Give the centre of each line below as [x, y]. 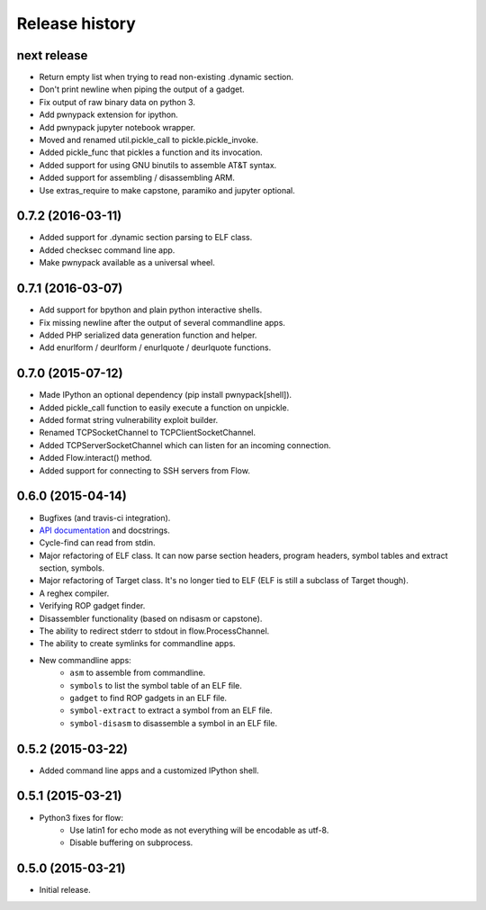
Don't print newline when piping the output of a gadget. [142, 89]
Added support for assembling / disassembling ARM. [137, 178]
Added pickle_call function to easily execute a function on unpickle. [164, 407]
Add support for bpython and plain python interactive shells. [151, 310]
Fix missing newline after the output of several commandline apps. [162, 322]
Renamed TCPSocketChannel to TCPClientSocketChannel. [148, 433]
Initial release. [65, 890]
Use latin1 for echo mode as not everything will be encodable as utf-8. [199, 830]
